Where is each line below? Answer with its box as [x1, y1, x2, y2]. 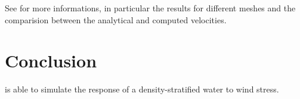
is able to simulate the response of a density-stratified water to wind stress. [5, 83, 279, 95]
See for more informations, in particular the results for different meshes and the [5, 2, 296, 14]
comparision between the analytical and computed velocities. [5, 13, 227, 26]
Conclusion [5, 48, 97, 73]
